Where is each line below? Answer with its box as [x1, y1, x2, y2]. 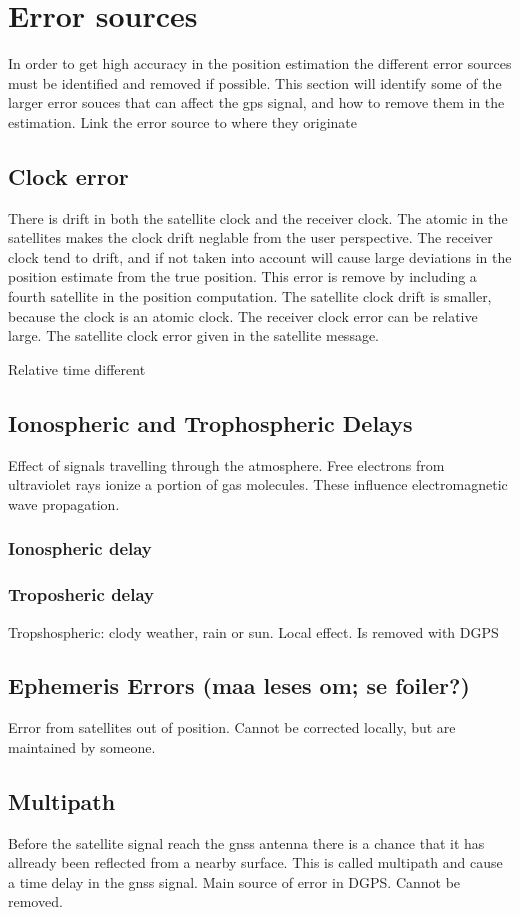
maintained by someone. [8, 736, 156, 757]
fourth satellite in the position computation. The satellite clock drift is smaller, [8, 286, 492, 307]
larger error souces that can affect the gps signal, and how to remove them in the [8, 92, 505, 113]
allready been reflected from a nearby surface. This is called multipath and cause [8, 852, 503, 873]
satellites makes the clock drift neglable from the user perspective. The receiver [8, 227, 493, 248]
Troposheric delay [8, 582, 155, 607]
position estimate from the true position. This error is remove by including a [8, 266, 477, 287]
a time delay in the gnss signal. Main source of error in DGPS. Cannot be [8, 871, 461, 892]
